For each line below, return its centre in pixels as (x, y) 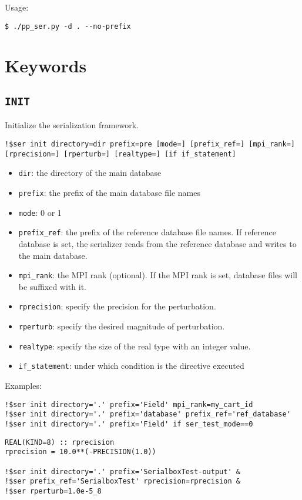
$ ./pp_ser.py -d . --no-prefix (68, 26)
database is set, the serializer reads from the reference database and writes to (157, 243)
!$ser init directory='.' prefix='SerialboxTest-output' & (123, 471)
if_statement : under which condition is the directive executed (131, 366)
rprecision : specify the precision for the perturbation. (117, 306)
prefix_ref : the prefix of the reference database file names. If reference (147, 232)
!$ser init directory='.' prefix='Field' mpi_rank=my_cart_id (129, 404)
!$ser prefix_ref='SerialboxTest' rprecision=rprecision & (123, 481)
